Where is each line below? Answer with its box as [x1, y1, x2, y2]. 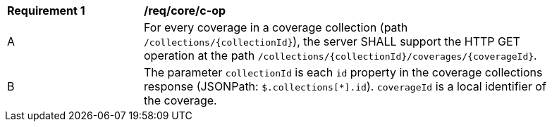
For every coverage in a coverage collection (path [144, 20, 408, 34]
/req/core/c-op [144, 4, 226, 18]
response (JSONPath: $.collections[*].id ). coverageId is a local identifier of [144, 79, 546, 93]
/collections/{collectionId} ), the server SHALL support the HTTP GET [144, 34, 520, 48]
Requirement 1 [7, 4, 85, 18]
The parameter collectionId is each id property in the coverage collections [144, 65, 543, 79]
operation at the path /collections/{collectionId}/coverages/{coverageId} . [144, 48, 537, 62]
